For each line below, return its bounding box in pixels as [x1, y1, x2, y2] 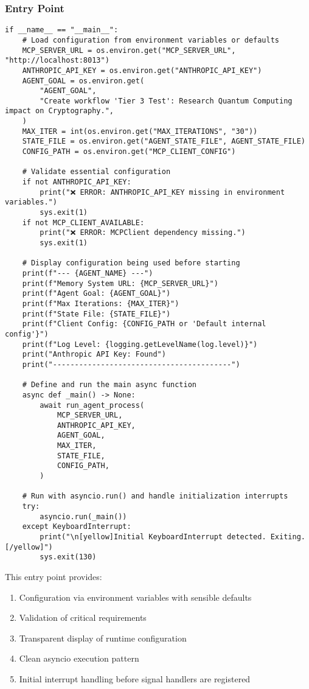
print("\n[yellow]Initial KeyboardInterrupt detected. [40, 533, 266, 542]
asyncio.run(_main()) [40, 512, 127, 521]
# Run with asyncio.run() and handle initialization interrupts [22, 492, 288, 501]
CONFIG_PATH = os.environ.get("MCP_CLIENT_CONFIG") [22, 147, 236, 156]
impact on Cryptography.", [5, 107, 114, 116]
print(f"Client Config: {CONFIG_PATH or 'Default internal [22, 320, 266, 329]
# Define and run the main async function [22, 380, 196, 390]
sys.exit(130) [40, 553, 97, 562]
